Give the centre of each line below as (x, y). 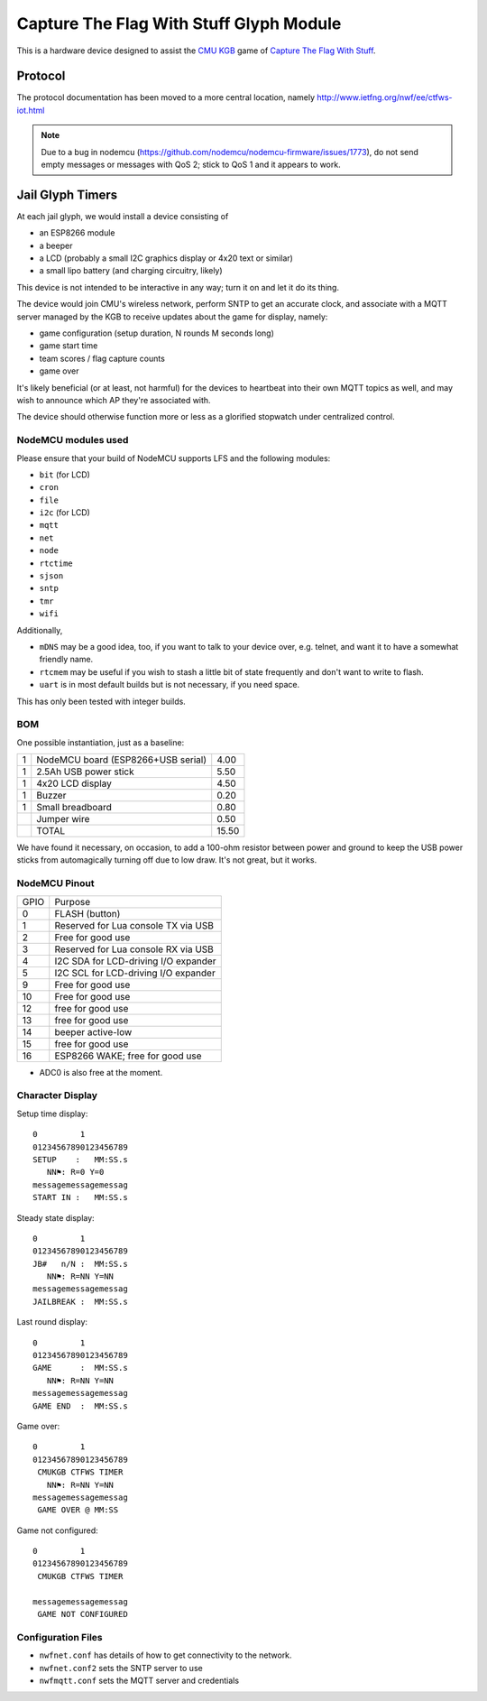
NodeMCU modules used (73, 440)
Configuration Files (60, 1637)
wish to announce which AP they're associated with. (114, 400)
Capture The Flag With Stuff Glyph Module (179, 23)
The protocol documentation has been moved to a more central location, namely (166, 97)
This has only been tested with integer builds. (101, 701)
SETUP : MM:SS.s (80, 1159)
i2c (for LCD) (64, 513)
